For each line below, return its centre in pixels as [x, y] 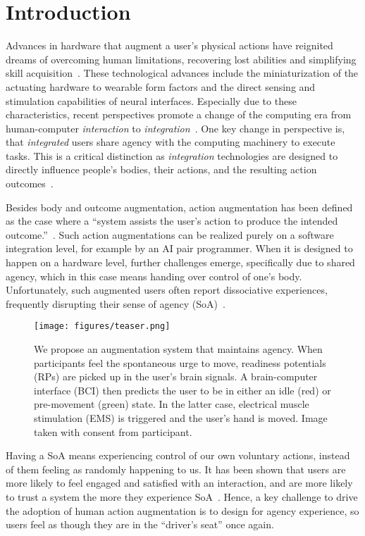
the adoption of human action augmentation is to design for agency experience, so [182, 510]
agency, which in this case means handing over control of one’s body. [154, 276]
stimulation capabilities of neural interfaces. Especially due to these [151, 100]
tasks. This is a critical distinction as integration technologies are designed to [172, 155]
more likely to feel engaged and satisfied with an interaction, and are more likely [179, 483]
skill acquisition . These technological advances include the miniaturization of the [182, 73]
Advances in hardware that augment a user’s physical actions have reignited [169, 45]
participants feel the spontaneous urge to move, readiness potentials [180, 362]
